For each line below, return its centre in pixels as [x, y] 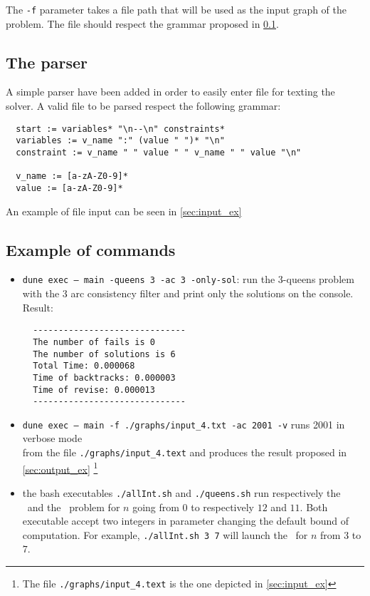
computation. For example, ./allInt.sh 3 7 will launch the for [165, 534]
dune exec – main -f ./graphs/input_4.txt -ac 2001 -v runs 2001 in [184, 424]
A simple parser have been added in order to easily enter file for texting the [170, 92]
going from [156, 507]
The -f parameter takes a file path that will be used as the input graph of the [176, 9]
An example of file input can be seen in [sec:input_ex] [124, 211]
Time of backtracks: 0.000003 [104, 377]
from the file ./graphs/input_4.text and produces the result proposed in [185, 452]
